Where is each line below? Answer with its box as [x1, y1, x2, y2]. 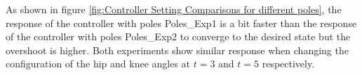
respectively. [262, 56, 315, 71]
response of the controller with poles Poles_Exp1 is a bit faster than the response [6, 15, 357, 30]
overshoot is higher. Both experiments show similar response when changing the [6, 42, 349, 57]
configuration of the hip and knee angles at [6, 56, 191, 71]
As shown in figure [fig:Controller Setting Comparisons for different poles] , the [6, 2, 342, 16]
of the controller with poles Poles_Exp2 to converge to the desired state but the [6, 29, 351, 44]
